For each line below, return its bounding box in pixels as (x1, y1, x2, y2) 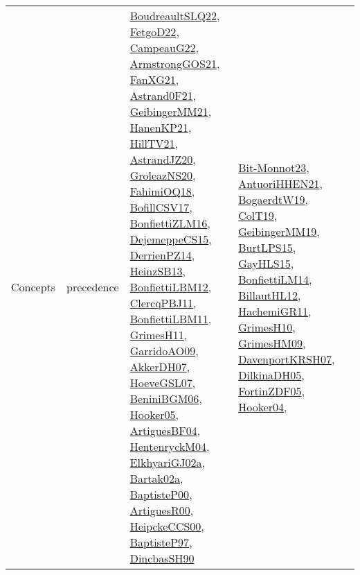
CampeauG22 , (129, 40, 199, 55)
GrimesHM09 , (238, 334, 306, 351)
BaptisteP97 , (129, 534, 192, 550)
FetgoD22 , (129, 24, 179, 40)
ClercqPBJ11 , (129, 295, 197, 311)
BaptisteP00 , (129, 486, 192, 502)
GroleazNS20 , (129, 167, 196, 183)
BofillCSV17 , (129, 199, 192, 215)
